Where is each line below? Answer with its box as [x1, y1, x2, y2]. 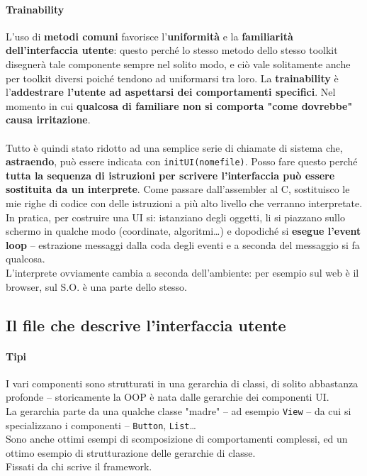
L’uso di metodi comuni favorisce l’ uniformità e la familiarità [6, 28, 293, 43]
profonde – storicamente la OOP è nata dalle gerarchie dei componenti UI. [6, 389, 329, 404]
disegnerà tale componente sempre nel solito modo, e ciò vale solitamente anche [6, 56, 351, 71]
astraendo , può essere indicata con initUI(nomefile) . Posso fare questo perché [6, 154, 358, 169]
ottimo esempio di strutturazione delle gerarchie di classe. [6, 445, 256, 460]
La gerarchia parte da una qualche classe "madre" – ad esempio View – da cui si [6, 403, 351, 418]
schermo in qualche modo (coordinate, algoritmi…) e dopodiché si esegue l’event [6, 223, 361, 238]
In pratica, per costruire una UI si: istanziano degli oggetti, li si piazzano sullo [6, 209, 345, 224]
